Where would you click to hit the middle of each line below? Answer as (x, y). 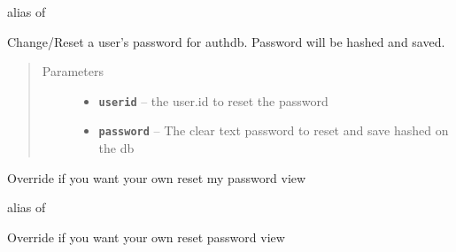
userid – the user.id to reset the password (213, 100)
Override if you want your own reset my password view (157, 177)
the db (116, 148)
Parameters (73, 71)
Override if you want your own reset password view (146, 237)
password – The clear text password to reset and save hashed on (274, 130)
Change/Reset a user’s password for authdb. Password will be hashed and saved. (226, 41)
